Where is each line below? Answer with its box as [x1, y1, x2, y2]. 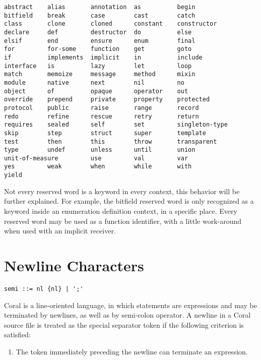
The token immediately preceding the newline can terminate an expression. [16, 346, 248, 356]
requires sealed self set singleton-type [4, 121, 228, 129]
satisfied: [4, 329, 31, 340]
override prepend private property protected [4, 96, 210, 103]
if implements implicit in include [4, 53, 203, 61]
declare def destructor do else [4, 28, 192, 36]
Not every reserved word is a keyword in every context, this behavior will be [4, 186, 240, 196]
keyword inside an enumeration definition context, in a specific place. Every [4, 205, 237, 216]
